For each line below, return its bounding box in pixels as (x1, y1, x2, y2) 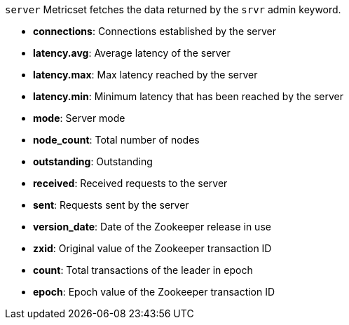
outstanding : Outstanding (33, 155, 153, 167)
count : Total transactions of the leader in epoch (33, 264, 253, 276)
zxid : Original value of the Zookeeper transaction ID (33, 242, 272, 254)
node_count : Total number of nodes (33, 134, 200, 146)
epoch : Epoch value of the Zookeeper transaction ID (33, 286, 275, 298)
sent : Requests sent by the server (33, 199, 189, 211)
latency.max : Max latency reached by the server (33, 69, 258, 81)
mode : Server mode (33, 112, 125, 124)
